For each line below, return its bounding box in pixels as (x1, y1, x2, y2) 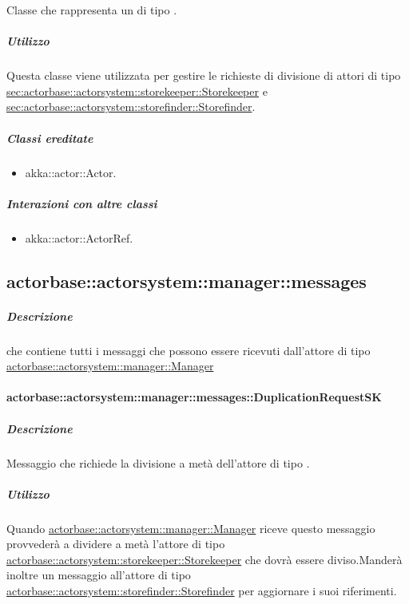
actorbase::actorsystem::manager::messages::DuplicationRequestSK (6, 389, 382, 405)
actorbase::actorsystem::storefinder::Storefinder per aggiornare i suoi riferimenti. (6, 582, 397, 599)
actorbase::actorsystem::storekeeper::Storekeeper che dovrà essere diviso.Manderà (6, 551, 403, 567)
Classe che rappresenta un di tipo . (6, 2, 177, 18)
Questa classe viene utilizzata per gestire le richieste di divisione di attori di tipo (6, 67, 401, 84)
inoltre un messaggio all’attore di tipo (6, 566, 191, 583)
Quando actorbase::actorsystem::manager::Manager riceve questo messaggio (6, 519, 375, 536)
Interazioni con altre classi (6, 195, 157, 211)
